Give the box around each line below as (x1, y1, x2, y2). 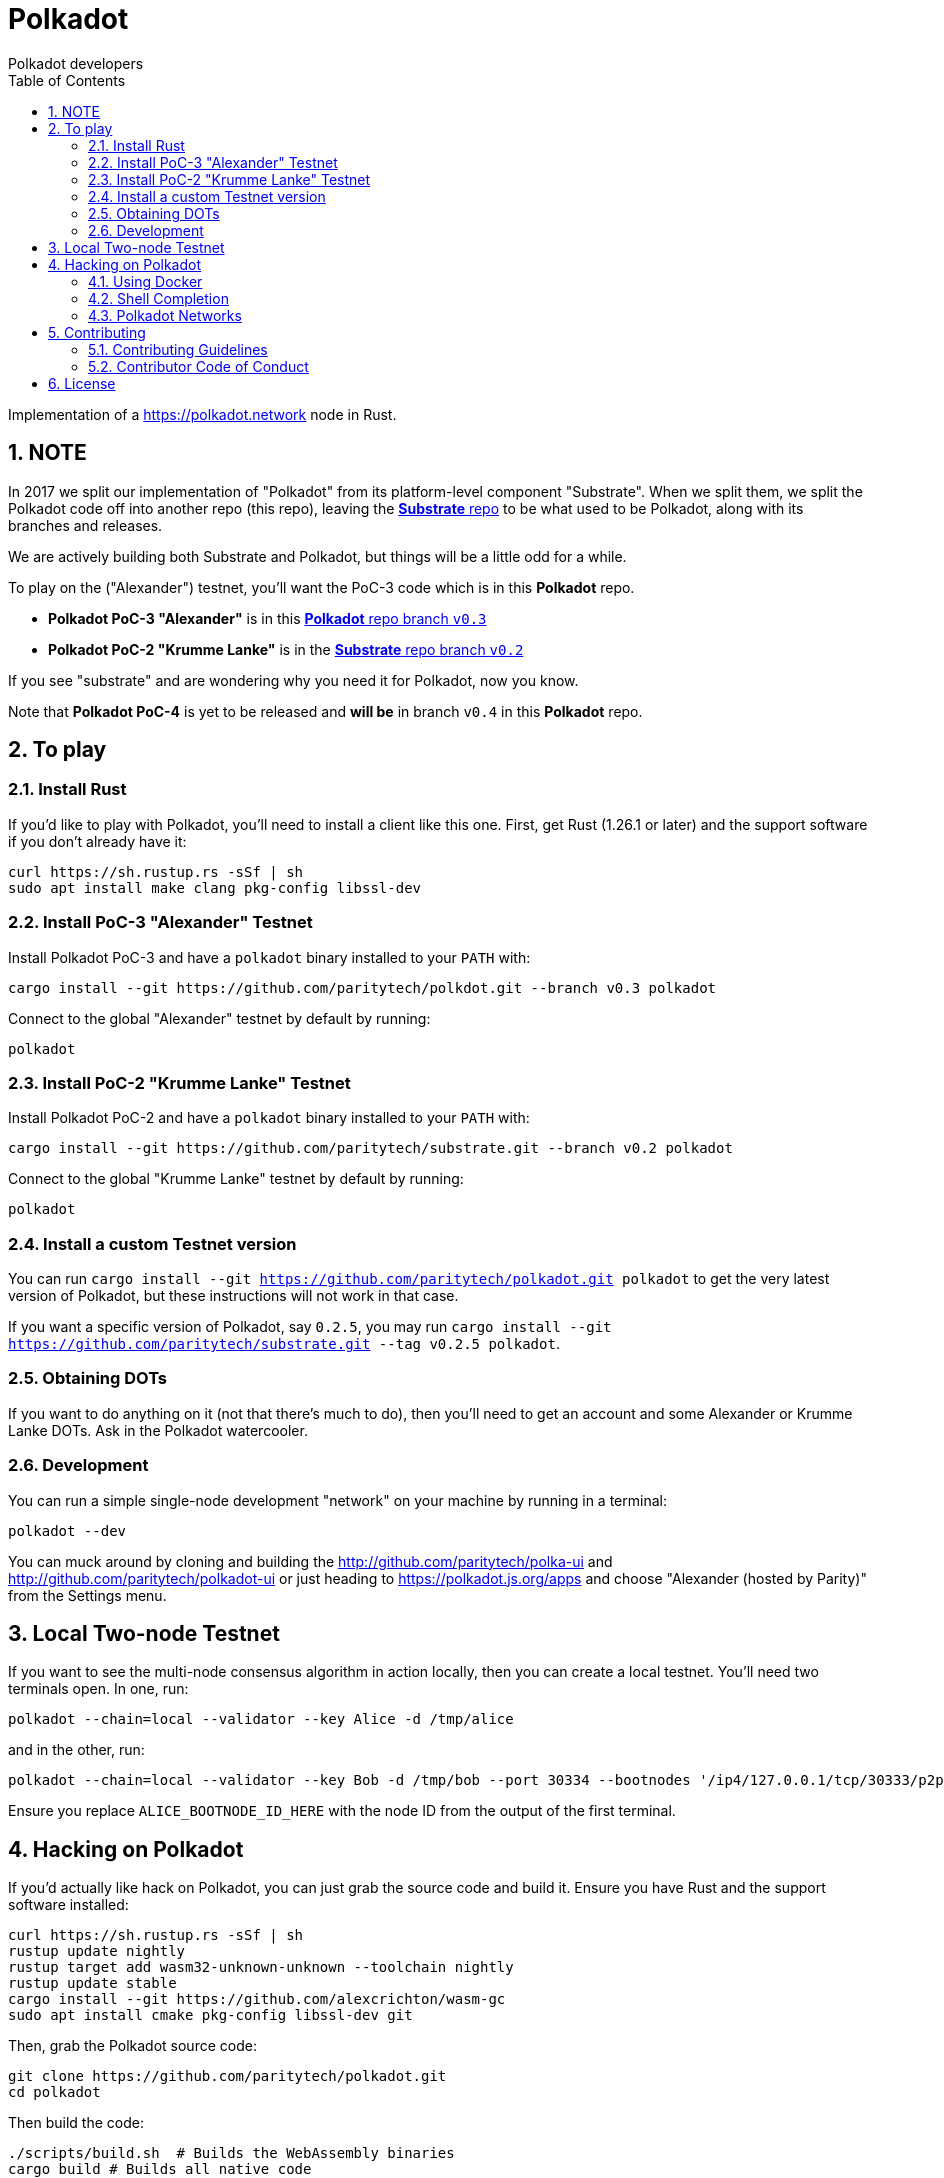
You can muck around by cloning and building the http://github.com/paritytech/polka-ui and (8, 1552, 613, 1570)
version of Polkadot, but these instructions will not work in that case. (8, 1287, 459, 1305)
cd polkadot (8, 2084, 101, 2101)
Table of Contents (8, 71, 126, 89)
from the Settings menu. (8, 1586, 167, 1604)
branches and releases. (8, 516, 163, 534)
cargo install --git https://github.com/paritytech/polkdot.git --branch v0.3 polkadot (8, 979, 717, 996)
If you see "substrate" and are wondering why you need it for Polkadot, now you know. (8, 671, 579, 689)
